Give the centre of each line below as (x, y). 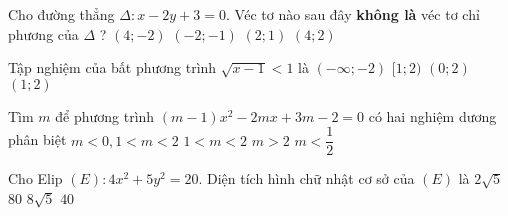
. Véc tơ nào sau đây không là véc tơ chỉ (352, 14)
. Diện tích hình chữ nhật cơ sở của (306, 178)
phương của (43, 33)
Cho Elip (35, 178)
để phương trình (105, 115)
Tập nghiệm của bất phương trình (112, 67)
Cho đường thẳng (61, 14)
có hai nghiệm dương (432, 115)
